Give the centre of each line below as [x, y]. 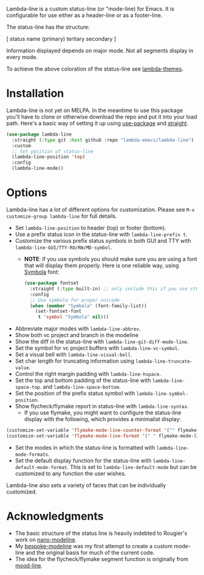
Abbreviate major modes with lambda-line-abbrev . [78, 329]
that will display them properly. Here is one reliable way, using [101, 265]
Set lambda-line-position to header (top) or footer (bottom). [91, 228]
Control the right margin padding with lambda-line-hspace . [88, 374]
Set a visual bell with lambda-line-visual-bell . [73, 355]
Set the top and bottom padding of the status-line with [83, 380]
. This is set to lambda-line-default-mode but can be [132, 467]
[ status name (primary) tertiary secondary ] [61, 39]
